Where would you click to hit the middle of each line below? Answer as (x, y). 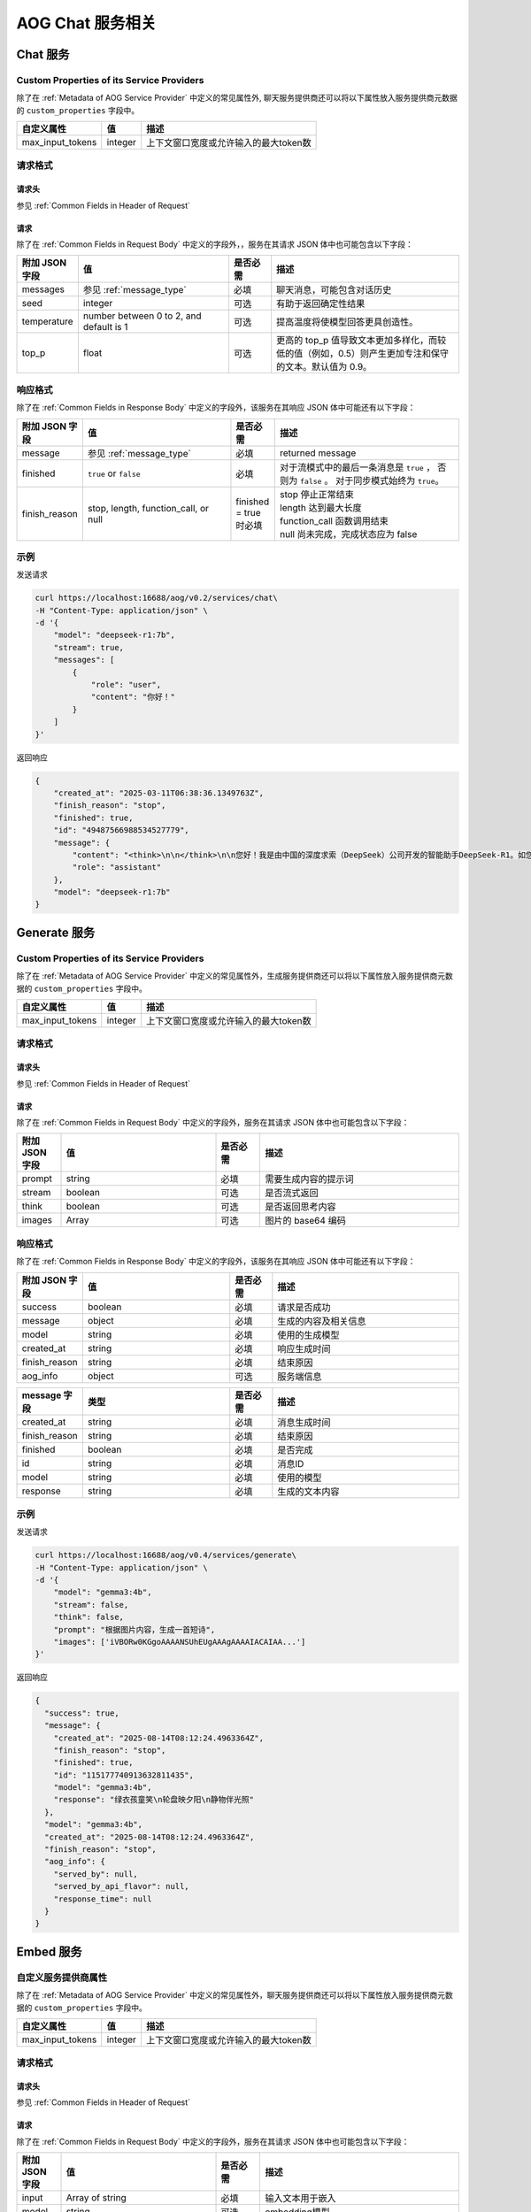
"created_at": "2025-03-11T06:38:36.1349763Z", (159, 793)
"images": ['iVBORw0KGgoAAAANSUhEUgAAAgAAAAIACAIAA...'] (180, 1642)
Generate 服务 (56, 932)
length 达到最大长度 (321, 507)
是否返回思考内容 (300, 1207)
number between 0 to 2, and (142, 316)
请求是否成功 (304, 1307)
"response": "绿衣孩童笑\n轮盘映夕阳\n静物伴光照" (154, 1800)
